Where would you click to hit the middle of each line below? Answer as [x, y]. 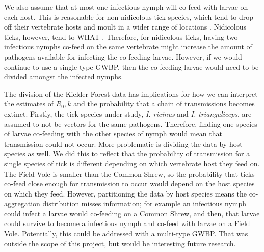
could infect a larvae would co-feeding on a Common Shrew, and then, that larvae [132, 213]
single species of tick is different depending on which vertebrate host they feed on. [132, 163]
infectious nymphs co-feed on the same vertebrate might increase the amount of [128, 47]
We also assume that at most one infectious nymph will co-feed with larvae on [126, 7]
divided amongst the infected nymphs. [64, 77]
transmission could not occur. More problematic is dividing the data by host [123, 143]
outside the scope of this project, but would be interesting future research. [120, 243]
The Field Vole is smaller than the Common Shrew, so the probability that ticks [129, 173]
